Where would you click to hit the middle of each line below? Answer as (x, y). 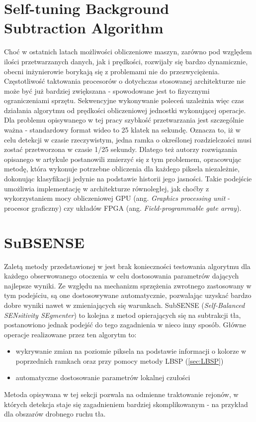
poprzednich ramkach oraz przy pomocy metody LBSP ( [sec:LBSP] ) (120, 360)
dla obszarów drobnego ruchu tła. (55, 414)
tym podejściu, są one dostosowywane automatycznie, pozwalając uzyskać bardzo (128, 295)
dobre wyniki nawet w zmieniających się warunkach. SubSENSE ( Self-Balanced (125, 305)
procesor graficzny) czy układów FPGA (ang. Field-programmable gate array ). (123, 208)
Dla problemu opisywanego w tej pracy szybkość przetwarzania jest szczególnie (124, 120)
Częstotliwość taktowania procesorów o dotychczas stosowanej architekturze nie (125, 81)
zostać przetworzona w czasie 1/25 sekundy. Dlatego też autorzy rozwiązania (121, 149)
